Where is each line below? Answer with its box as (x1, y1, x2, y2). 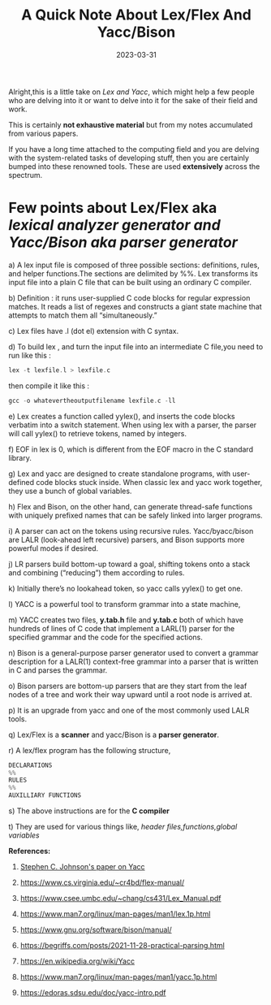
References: (8, 847, 51, 856)
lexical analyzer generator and (8, 216, 221, 235)
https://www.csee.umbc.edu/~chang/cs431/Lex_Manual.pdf (19, 894, 222, 903)
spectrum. (8, 170, 43, 180)
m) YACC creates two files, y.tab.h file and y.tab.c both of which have (8, 615, 243, 625)
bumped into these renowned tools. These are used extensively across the (8, 161, 260, 171)
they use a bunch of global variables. (8, 486, 132, 496)
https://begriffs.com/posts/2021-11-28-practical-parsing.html (19, 941, 225, 950)
